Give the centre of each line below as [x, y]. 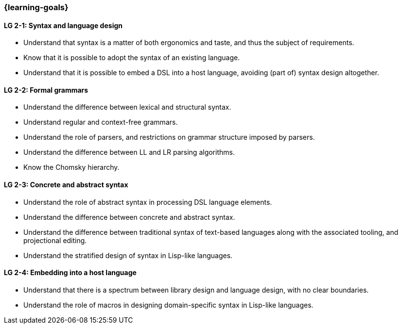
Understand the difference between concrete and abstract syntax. [129, 217]
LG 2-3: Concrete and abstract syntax [66, 185]
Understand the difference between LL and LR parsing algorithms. [129, 152]
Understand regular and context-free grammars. [101, 122]
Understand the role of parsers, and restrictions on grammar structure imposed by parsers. [169, 137]
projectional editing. [55, 240]
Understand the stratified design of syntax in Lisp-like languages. [128, 255]
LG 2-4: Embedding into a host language [70, 273]
